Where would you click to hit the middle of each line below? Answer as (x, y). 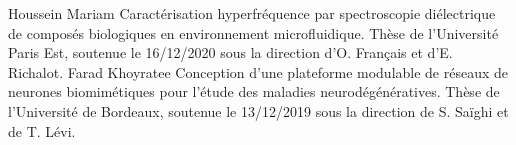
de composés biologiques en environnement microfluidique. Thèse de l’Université (253, 32)
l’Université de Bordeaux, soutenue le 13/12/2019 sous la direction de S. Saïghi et (258, 110)
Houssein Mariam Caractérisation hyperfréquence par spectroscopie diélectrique (252, 13)
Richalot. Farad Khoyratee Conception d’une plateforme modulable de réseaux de (258, 71)
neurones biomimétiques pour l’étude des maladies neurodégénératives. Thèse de (254, 91)
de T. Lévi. (42, 130)
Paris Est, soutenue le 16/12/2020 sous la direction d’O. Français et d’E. (230, 52)
